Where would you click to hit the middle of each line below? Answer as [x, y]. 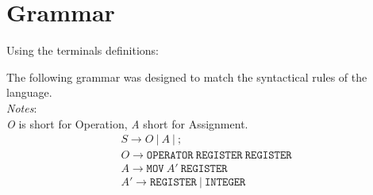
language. [29, 92]
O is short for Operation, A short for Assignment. [127, 123]
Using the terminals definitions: [83, 50]
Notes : [22, 107]
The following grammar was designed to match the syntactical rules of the [187, 76]
